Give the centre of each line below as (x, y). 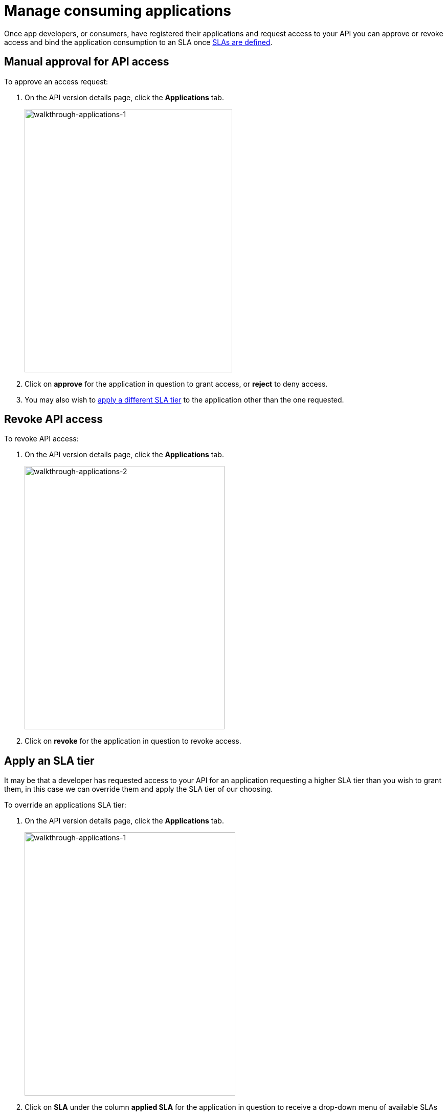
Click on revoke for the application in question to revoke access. (133, 741)
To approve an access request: (56, 81)
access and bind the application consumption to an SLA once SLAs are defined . (138, 42)
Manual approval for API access (87, 62)
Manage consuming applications (118, 11)
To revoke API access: (41, 439)
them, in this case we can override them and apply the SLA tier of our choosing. (139, 789)
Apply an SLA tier (49, 761)
